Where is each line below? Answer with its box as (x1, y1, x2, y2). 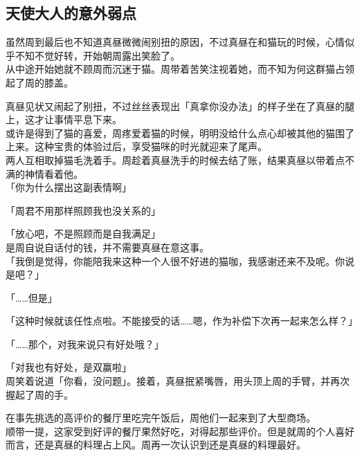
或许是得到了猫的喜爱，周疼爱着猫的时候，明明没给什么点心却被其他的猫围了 (6, 125, 354, 140)
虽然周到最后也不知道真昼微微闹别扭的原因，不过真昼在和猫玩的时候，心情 (6, 35, 345, 49)
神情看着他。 (24, 166, 83, 181)
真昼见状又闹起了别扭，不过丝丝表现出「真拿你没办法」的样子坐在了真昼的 (6, 98, 345, 113)
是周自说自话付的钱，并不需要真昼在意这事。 (6, 239, 209, 254)
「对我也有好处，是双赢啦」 (6, 360, 132, 374)
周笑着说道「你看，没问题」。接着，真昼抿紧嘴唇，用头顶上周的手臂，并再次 (6, 374, 350, 388)
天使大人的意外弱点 (6, 2, 136, 24)
